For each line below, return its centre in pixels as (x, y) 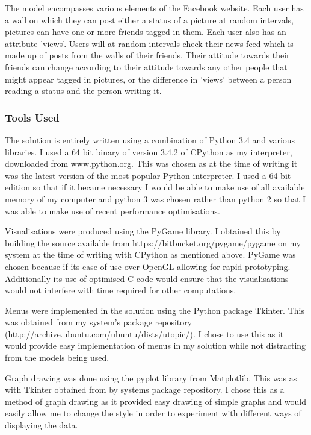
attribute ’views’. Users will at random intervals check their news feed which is (149, 43)
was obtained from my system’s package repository (99, 322)
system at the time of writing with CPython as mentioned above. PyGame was (150, 255)
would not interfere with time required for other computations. (121, 290)
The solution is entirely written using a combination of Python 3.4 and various (150, 139)
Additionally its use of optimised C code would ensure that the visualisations (147, 278)
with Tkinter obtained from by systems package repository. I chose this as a (145, 390)
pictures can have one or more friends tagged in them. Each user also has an (146, 32)
